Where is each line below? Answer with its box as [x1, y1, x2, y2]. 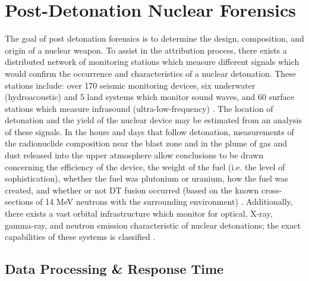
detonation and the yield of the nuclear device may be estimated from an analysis [5, 114, 302, 126]
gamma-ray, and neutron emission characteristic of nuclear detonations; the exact [5, 218, 301, 231]
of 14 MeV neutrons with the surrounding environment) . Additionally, [36, 195, 293, 208]
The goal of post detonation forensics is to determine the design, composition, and [5, 32, 304, 45]
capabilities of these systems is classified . [5, 230, 156, 243]
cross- [261, 183, 282, 196]
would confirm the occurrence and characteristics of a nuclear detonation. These [5, 67, 297, 79]
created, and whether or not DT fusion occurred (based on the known [5, 183, 259, 196]
